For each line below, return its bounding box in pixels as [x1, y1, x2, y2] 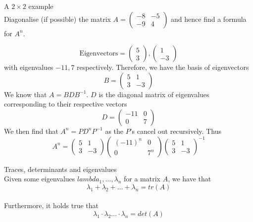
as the [105, 125, 124, 136]
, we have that [168, 173, 211, 184]
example [28, 1, 53, 11]
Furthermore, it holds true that [4, 200, 99, 211]
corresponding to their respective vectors [4, 99, 127, 109]
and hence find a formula [171, 13, 247, 24]
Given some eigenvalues [4, 173, 75, 184]
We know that [4, 89, 47, 99]
